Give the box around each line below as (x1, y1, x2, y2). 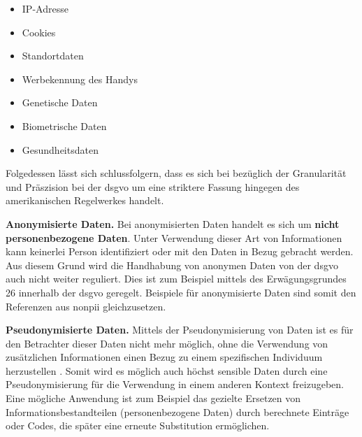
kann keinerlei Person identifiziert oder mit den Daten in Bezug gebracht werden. (6, 244, 354, 259)
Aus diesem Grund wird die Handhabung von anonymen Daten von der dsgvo (6, 257, 338, 272)
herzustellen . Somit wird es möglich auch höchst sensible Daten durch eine (6, 363, 328, 378)
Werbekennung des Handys (22, 71, 138, 86)
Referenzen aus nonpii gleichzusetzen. (6, 299, 166, 313)
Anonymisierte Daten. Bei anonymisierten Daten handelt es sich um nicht (6, 216, 340, 231)
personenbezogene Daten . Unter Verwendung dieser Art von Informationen (6, 230, 342, 245)
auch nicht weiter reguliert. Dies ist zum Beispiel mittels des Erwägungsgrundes (6, 271, 347, 286)
